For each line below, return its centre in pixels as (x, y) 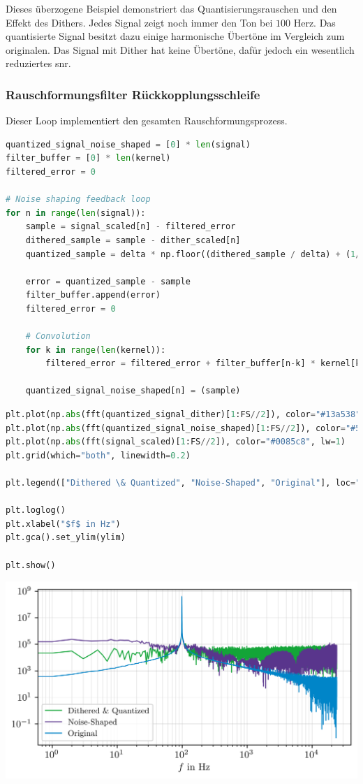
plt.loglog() (36, 510)
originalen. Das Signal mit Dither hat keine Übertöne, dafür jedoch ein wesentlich (180, 49)
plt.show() (31, 565)
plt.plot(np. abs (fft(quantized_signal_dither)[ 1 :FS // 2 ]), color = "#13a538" (183, 415)
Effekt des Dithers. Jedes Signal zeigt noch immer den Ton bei (139, 22)
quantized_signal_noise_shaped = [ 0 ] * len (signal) (128, 144)
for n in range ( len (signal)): (76, 213)
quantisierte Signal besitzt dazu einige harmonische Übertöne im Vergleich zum (175, 36)
